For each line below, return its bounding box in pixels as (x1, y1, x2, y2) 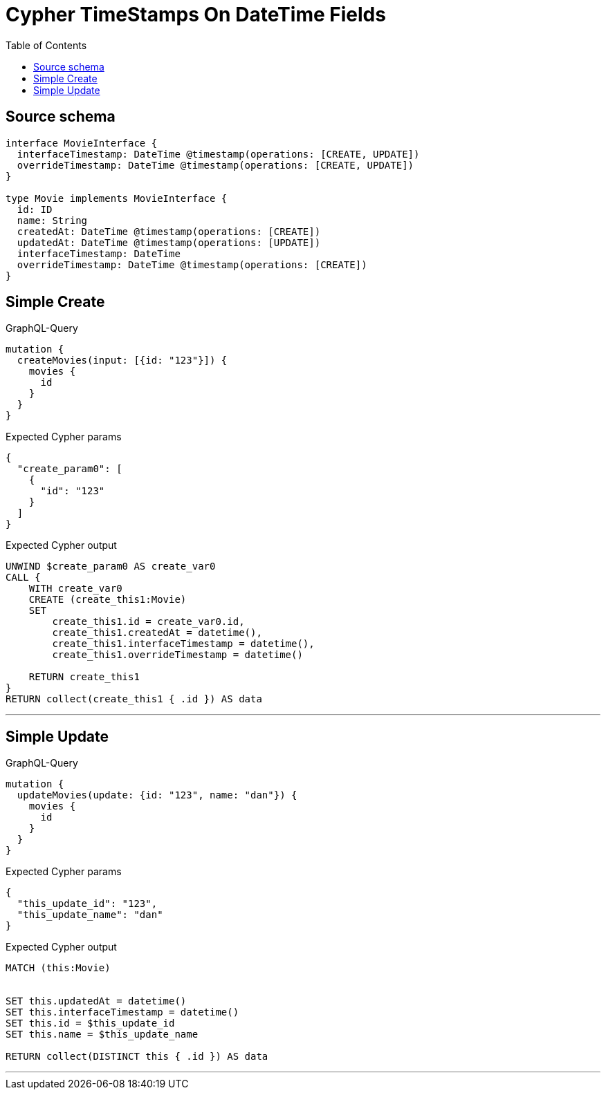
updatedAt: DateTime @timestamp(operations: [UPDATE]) (17, 236, 321, 248)
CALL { (6, 572, 41, 583)
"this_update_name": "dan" (17, 909, 163, 921)
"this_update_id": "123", (17, 898, 158, 910)
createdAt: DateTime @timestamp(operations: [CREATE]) (17, 225, 321, 237)
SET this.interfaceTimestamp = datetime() (6, 1007, 239, 1018)
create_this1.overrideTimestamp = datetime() (52, 649, 303, 661)
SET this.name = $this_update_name (6, 1029, 199, 1040)
